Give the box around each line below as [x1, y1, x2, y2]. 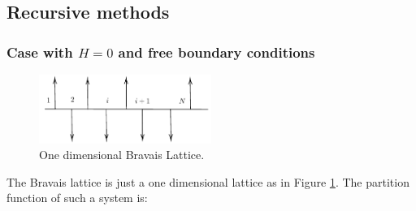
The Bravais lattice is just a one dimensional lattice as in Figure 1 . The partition [6, 173, 409, 190]
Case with [6, 41, 73, 62]
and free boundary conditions [118, 41, 315, 62]
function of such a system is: [6, 189, 148, 206]
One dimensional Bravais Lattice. [39, 146, 205, 163]
